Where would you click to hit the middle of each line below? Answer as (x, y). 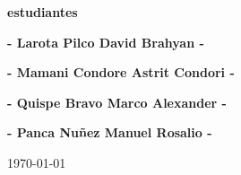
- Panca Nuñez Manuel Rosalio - (110, 132)
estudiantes (43, 12)
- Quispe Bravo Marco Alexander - (117, 102)
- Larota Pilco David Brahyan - (106, 42)
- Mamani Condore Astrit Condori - (121, 72)
